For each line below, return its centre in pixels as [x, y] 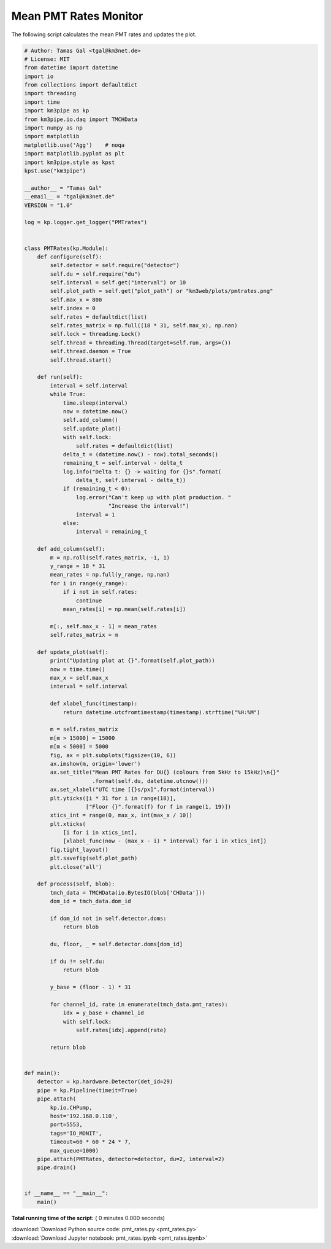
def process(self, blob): [76, 884]
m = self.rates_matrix [84, 730]
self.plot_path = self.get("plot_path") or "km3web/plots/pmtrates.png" [162, 291]
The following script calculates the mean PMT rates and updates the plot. [104, 34]
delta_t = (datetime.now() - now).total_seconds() [141, 454]
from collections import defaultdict [81, 85]
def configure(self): [70, 257]
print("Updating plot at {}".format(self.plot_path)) [132, 661]
